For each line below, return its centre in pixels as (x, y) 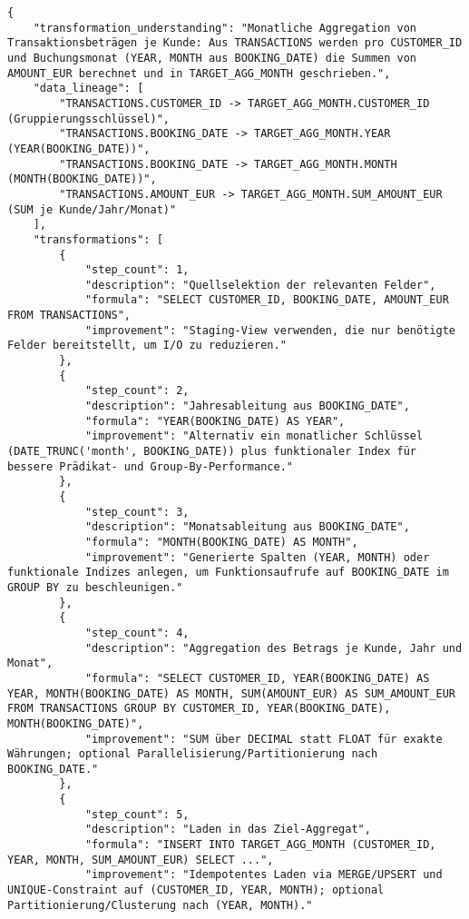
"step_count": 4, (137, 632)
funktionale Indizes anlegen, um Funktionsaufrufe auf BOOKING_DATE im (228, 573)
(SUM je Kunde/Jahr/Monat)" (92, 209)
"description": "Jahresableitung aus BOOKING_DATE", (247, 406)
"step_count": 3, (137, 512)
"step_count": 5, (137, 814)
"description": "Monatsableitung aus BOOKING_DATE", (247, 527)
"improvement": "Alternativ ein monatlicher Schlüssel (254, 436)
